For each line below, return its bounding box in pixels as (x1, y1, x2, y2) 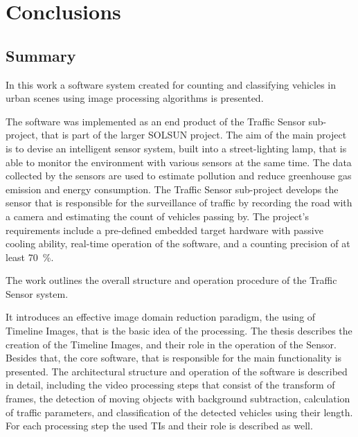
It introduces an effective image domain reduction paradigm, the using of (6, 310, 316, 324)
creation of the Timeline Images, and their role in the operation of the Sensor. (6, 337, 337, 351)
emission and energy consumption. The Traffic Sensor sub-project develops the (6, 181, 339, 196)
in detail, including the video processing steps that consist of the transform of (6, 377, 335, 392)
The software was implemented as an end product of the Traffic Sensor (6, 114, 305, 128)
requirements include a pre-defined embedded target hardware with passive (6, 222, 323, 237)
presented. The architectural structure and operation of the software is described (6, 364, 348, 378)
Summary (6, 44, 76, 66)
